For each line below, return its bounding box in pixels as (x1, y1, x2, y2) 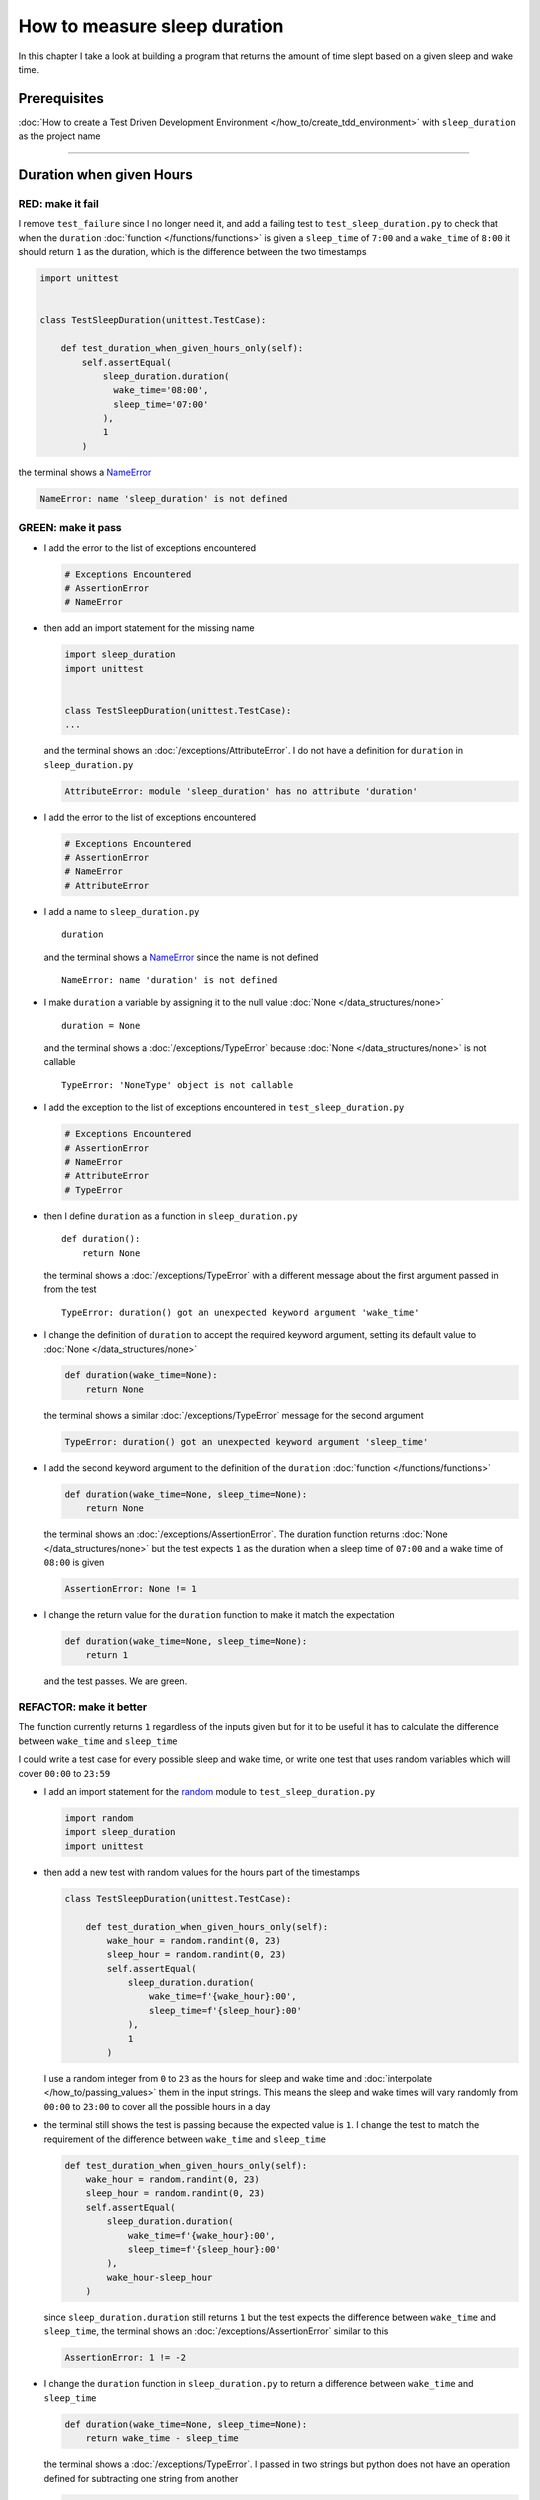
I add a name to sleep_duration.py (43, 905, 200, 917)
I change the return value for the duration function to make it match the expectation (43, 1608, 395, 1620)
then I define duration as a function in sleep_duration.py (43, 1210, 299, 1222)
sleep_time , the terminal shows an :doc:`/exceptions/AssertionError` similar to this (43, 2325, 389, 2337)
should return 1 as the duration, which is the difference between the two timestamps (18, 246, 367, 258)
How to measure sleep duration (18, 15, 284, 37)
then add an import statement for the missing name (43, 622, 255, 634)
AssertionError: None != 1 (64, 1583, 197, 1594)
